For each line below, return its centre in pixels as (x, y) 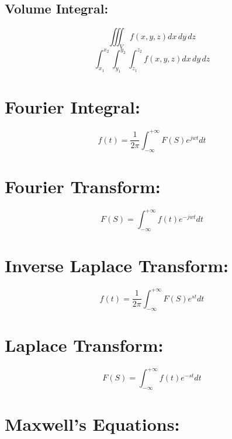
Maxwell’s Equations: (92, 424)
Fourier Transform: (83, 186)
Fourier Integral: (72, 107)
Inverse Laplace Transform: (117, 265)
